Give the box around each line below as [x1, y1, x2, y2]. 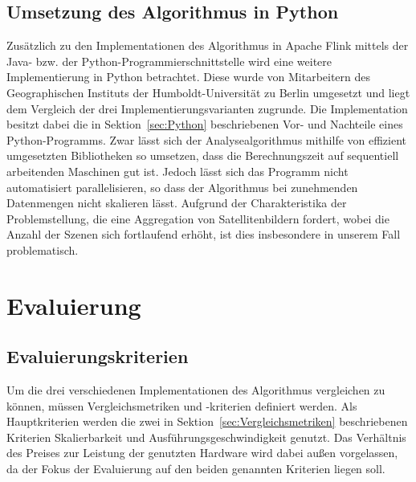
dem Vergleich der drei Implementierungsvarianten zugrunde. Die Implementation [6, 100, 408, 116]
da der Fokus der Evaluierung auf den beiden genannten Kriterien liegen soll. [6, 460, 385, 477]
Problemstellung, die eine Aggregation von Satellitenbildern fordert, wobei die [6, 210, 389, 227]
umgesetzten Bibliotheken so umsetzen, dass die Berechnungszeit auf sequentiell [6, 147, 399, 164]
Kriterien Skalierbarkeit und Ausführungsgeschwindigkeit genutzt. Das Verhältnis [6, 428, 406, 445]
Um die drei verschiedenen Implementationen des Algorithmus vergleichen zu [6, 382, 385, 398]
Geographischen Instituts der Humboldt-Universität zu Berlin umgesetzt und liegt [6, 84, 410, 100]
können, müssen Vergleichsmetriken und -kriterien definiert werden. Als [6, 397, 357, 414]
